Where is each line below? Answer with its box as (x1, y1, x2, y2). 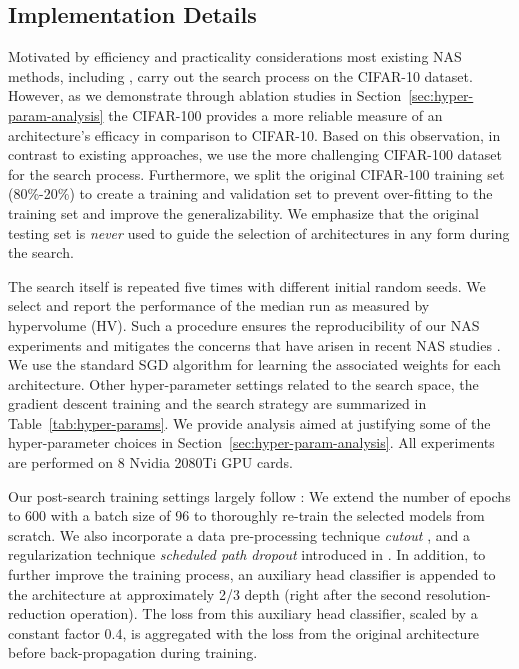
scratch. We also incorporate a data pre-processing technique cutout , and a (8, 524, 470, 545)
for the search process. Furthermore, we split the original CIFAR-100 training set (8, 163, 505, 184)
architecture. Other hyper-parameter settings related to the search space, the (8, 373, 479, 394)
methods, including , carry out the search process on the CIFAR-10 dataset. (8, 65, 473, 86)
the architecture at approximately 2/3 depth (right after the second (8, 583, 422, 604)
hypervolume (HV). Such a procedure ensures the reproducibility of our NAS (8, 314, 480, 335)
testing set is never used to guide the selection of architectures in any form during (8, 222, 510, 243)
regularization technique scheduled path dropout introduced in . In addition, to (8, 544, 486, 565)
